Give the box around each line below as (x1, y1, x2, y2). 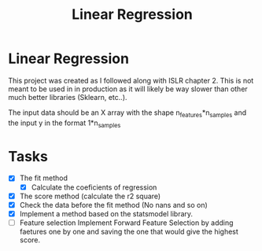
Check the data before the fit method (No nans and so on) (19, 200, 208, 209)
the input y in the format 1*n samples (8, 118, 121, 129)
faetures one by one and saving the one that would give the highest (19, 227, 238, 236)
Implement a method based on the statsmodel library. (19, 209, 194, 218)
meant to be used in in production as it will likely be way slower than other (8, 84, 248, 94)
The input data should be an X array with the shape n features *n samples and (8, 108, 247, 119)
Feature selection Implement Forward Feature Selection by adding (19, 218, 234, 227)
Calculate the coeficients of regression (31, 183, 157, 192)
